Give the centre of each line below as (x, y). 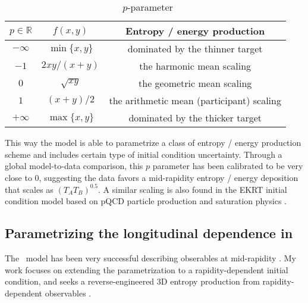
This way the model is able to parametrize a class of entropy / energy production (153, 142)
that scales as (29, 189)
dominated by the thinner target (195, 49)
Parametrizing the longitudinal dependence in (149, 233)
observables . (68, 293)
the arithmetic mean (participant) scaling (195, 100)
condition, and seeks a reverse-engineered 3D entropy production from (132, 281)
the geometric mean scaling (195, 83)
